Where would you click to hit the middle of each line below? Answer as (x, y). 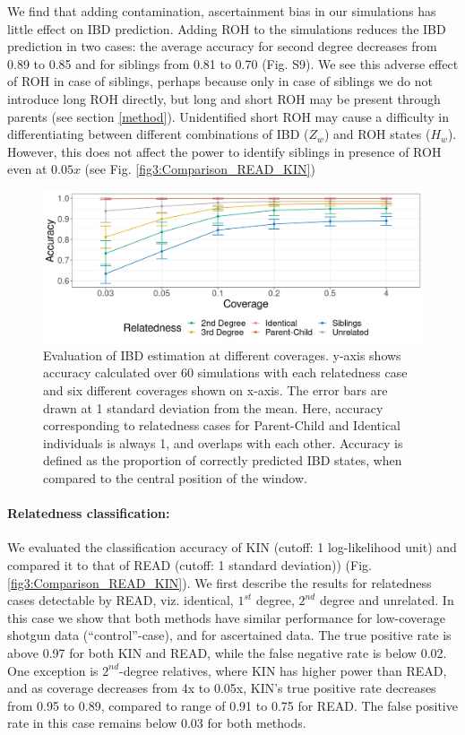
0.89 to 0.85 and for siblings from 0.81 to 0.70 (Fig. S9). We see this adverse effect (233, 63)
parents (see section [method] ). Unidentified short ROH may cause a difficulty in (228, 116)
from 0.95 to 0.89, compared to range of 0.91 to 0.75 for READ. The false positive (232, 705)
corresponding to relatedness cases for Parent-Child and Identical (222, 425)
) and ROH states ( (377, 134)
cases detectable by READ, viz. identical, (121, 600)
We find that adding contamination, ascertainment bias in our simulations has (222, 11)
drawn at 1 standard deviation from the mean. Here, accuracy (213, 407)
